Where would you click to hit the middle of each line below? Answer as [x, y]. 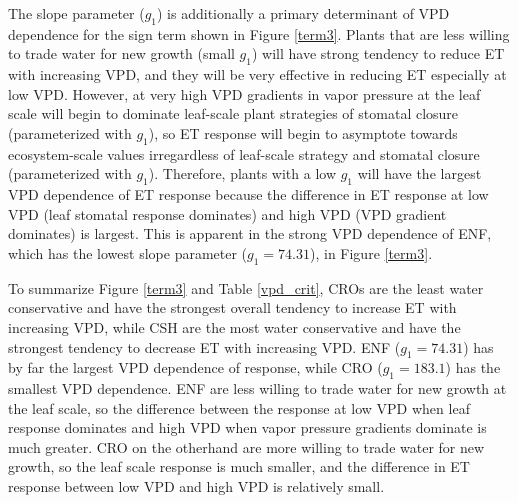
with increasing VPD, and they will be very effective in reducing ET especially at [257, 74]
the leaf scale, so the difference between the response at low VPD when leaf [239, 407]
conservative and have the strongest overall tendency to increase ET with [232, 307]
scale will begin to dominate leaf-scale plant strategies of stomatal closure [233, 113]
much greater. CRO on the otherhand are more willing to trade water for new [246, 446]
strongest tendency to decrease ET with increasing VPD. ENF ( [204, 346]
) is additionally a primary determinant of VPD [303, 13]
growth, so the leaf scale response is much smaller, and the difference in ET [239, 466]
